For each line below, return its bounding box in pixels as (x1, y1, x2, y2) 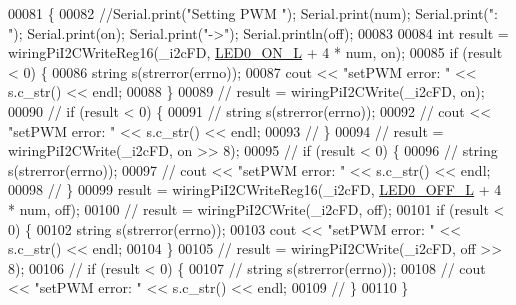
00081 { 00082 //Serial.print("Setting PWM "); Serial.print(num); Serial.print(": (8, 3, 498, 23)
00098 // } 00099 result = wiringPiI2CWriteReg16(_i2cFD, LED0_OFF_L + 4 (8, 179, 502, 200)
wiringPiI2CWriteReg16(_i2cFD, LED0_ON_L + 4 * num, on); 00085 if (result (8, 42, 503, 63)
